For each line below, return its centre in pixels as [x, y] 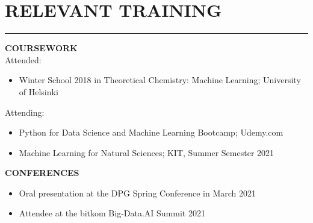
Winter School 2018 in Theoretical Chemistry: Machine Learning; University [160, 80]
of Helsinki [39, 91]
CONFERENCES [42, 173]
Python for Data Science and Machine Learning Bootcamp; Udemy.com [151, 132]
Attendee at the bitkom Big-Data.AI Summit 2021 [112, 213]
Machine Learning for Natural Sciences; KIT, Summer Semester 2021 [147, 152]
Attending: [25, 112]
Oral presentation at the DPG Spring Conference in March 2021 [137, 193]
